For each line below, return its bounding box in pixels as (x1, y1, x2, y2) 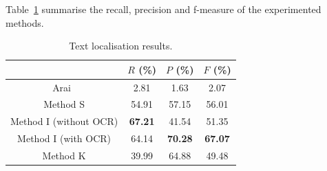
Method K (42, 148, 86, 162)
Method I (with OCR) (17, 131, 112, 146)
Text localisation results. (69, 38, 173, 53)
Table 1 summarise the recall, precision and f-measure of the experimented (6, 2, 321, 16)
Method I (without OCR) (10, 114, 118, 128)
